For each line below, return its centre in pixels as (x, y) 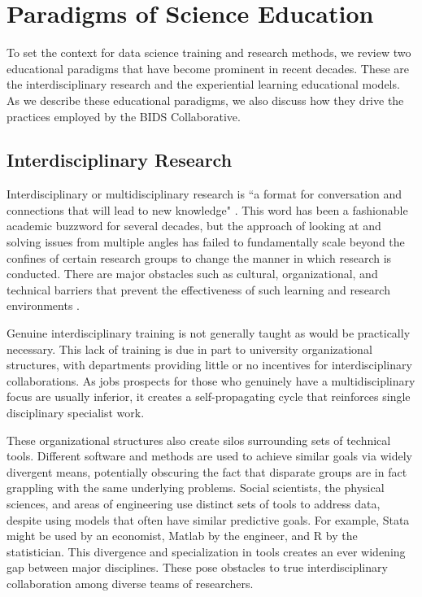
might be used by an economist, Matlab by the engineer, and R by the (182, 536)
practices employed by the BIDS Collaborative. (124, 116)
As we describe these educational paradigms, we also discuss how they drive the (205, 100)
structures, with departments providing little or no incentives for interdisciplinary (209, 365)
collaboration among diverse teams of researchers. (130, 583)
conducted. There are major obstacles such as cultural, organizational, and (192, 274)
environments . (43, 305)
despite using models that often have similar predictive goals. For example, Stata (208, 519)
